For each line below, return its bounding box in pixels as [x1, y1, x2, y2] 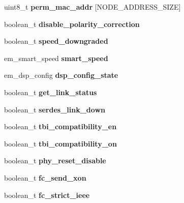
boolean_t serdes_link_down [4, 104, 105, 114]
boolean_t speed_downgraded [4, 36, 108, 46]
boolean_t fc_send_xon [4, 172, 86, 183]
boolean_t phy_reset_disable [4, 155, 106, 166]
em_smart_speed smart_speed [4, 52, 108, 63]
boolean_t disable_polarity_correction [4, 18, 140, 29]
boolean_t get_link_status [4, 86, 97, 97]
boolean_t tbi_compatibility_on [4, 138, 117, 149]
